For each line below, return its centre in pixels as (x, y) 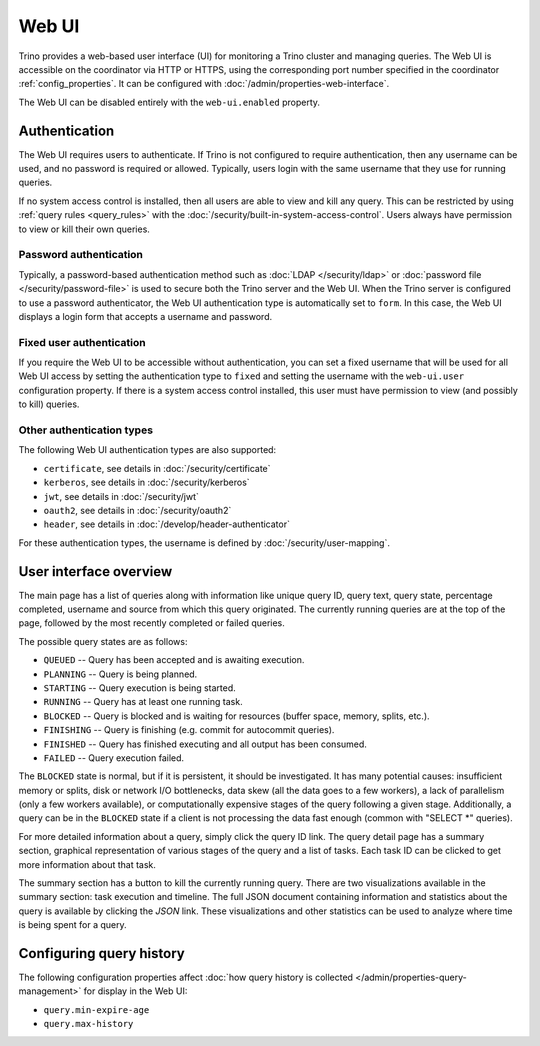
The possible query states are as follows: (103, 641)
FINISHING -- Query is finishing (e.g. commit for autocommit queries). (189, 730)
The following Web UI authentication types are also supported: (147, 450)
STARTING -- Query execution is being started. (140, 687)
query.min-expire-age (96, 1009)
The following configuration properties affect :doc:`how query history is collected (186, 977)
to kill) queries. (49, 404)
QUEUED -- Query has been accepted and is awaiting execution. (174, 660)
